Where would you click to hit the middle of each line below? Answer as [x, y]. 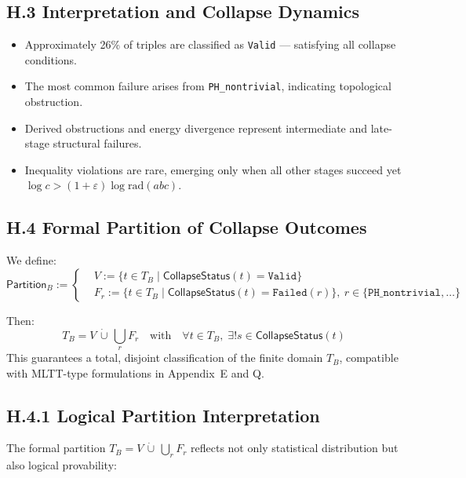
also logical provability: [62, 465]
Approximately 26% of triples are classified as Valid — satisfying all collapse [210, 44]
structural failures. [97, 143]
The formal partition [56, 448]
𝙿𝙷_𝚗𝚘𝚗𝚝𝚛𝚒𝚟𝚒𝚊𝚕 [404, 293]
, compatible [369, 358]
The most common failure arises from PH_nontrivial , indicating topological [208, 86]
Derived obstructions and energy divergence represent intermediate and [196, 128]
